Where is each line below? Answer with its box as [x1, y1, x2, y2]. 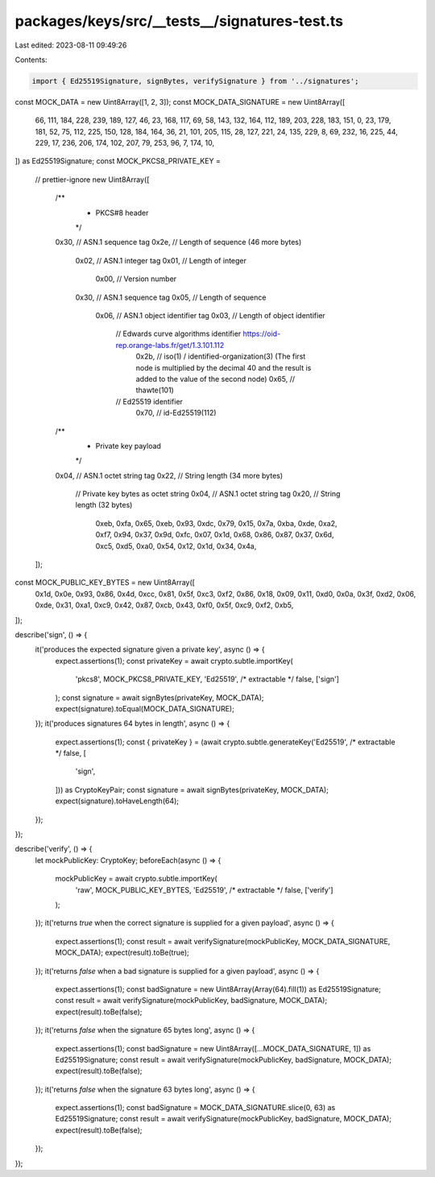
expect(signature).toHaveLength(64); [55, 796, 180, 806]
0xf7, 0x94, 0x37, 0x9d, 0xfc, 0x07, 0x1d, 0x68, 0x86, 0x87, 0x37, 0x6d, [95, 530, 334, 540]
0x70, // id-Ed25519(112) [135, 408, 217, 418]
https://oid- [242, 329, 281, 338]
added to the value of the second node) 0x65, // [135, 374, 296, 383]
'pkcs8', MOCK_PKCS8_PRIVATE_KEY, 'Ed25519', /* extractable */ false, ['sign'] [75, 674, 340, 684]
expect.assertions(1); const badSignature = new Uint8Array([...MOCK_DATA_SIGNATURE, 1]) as [55, 1043, 371, 1053]
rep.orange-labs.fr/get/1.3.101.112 [115, 340, 225, 350]
